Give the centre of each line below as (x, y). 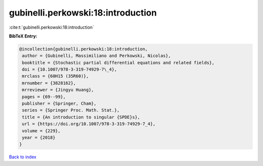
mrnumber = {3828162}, (49, 83)
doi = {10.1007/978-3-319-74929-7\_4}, (69, 70)
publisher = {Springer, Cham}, (59, 104)
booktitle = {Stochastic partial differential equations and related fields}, (118, 63)
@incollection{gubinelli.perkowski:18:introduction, (84, 49)
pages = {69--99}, (44, 97)
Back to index (23, 157)
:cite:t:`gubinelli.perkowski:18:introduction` (52, 27)
